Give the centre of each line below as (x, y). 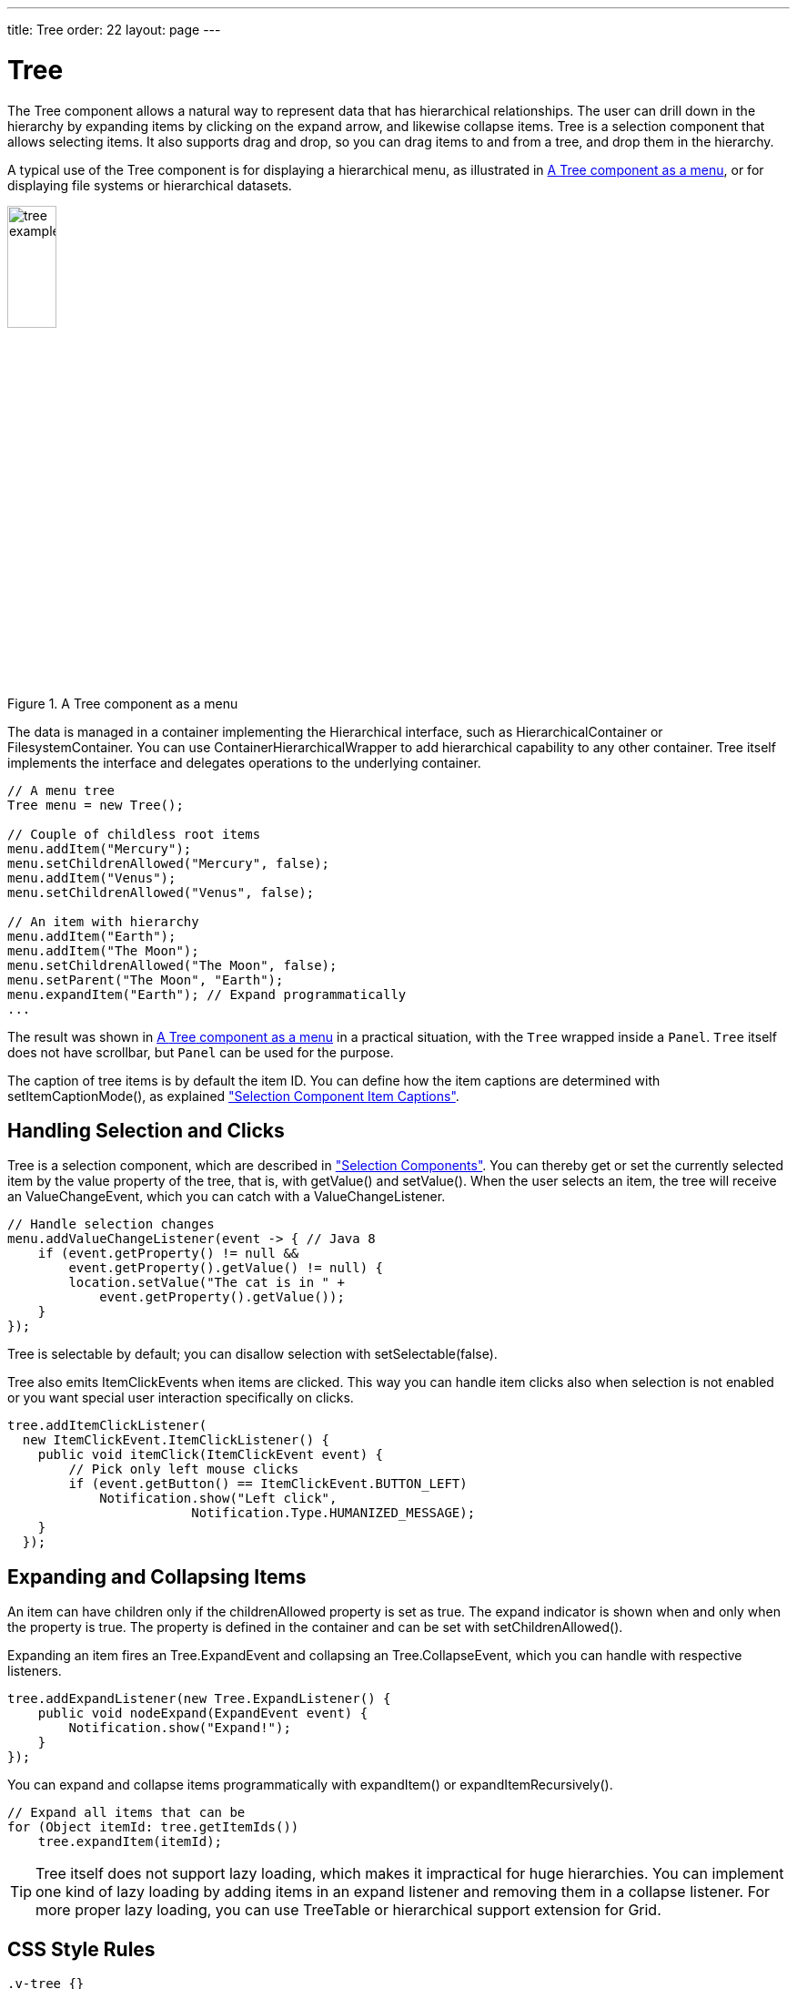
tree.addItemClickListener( (107, 1426)
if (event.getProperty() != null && (168, 1254)
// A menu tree (61, 790)
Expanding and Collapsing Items (157, 1576)
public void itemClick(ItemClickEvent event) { (211, 1455)
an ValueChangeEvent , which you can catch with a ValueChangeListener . (227, 1197)
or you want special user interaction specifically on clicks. (181, 1398)
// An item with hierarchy (103, 921)
